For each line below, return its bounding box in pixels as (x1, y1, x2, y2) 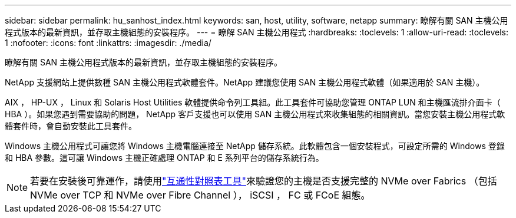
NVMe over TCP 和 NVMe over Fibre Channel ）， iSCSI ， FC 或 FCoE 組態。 (30, 189, 371, 201)
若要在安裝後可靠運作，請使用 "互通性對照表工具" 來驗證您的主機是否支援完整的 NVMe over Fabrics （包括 (30, 175, 497, 187)
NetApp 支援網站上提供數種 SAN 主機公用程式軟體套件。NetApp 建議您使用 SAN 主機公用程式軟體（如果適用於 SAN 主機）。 (5, 77, 485, 87)
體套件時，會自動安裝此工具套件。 (5, 121, 137, 131)
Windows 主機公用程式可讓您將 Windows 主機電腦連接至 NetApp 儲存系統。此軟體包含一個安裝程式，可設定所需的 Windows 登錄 (5, 141, 505, 151)
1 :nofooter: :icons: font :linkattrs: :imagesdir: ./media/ (5, 38, 211, 48)
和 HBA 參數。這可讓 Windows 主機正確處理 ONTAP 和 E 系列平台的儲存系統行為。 (5, 153, 324, 163)
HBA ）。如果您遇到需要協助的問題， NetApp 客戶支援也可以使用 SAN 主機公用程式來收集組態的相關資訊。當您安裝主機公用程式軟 (5, 109, 505, 119)
